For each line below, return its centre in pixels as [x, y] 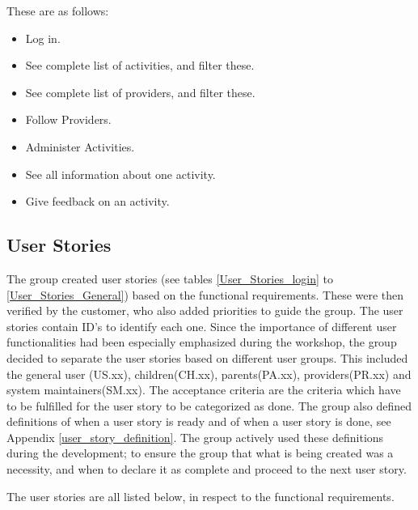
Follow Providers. [68, 119]
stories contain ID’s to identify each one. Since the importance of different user [202, 326]
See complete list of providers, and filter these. [140, 92]
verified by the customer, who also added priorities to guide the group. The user [205, 310]
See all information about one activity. [120, 174]
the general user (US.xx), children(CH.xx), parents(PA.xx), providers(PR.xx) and [209, 374]
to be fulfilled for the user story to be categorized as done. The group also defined [209, 405]
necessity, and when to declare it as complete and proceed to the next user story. [207, 469]
